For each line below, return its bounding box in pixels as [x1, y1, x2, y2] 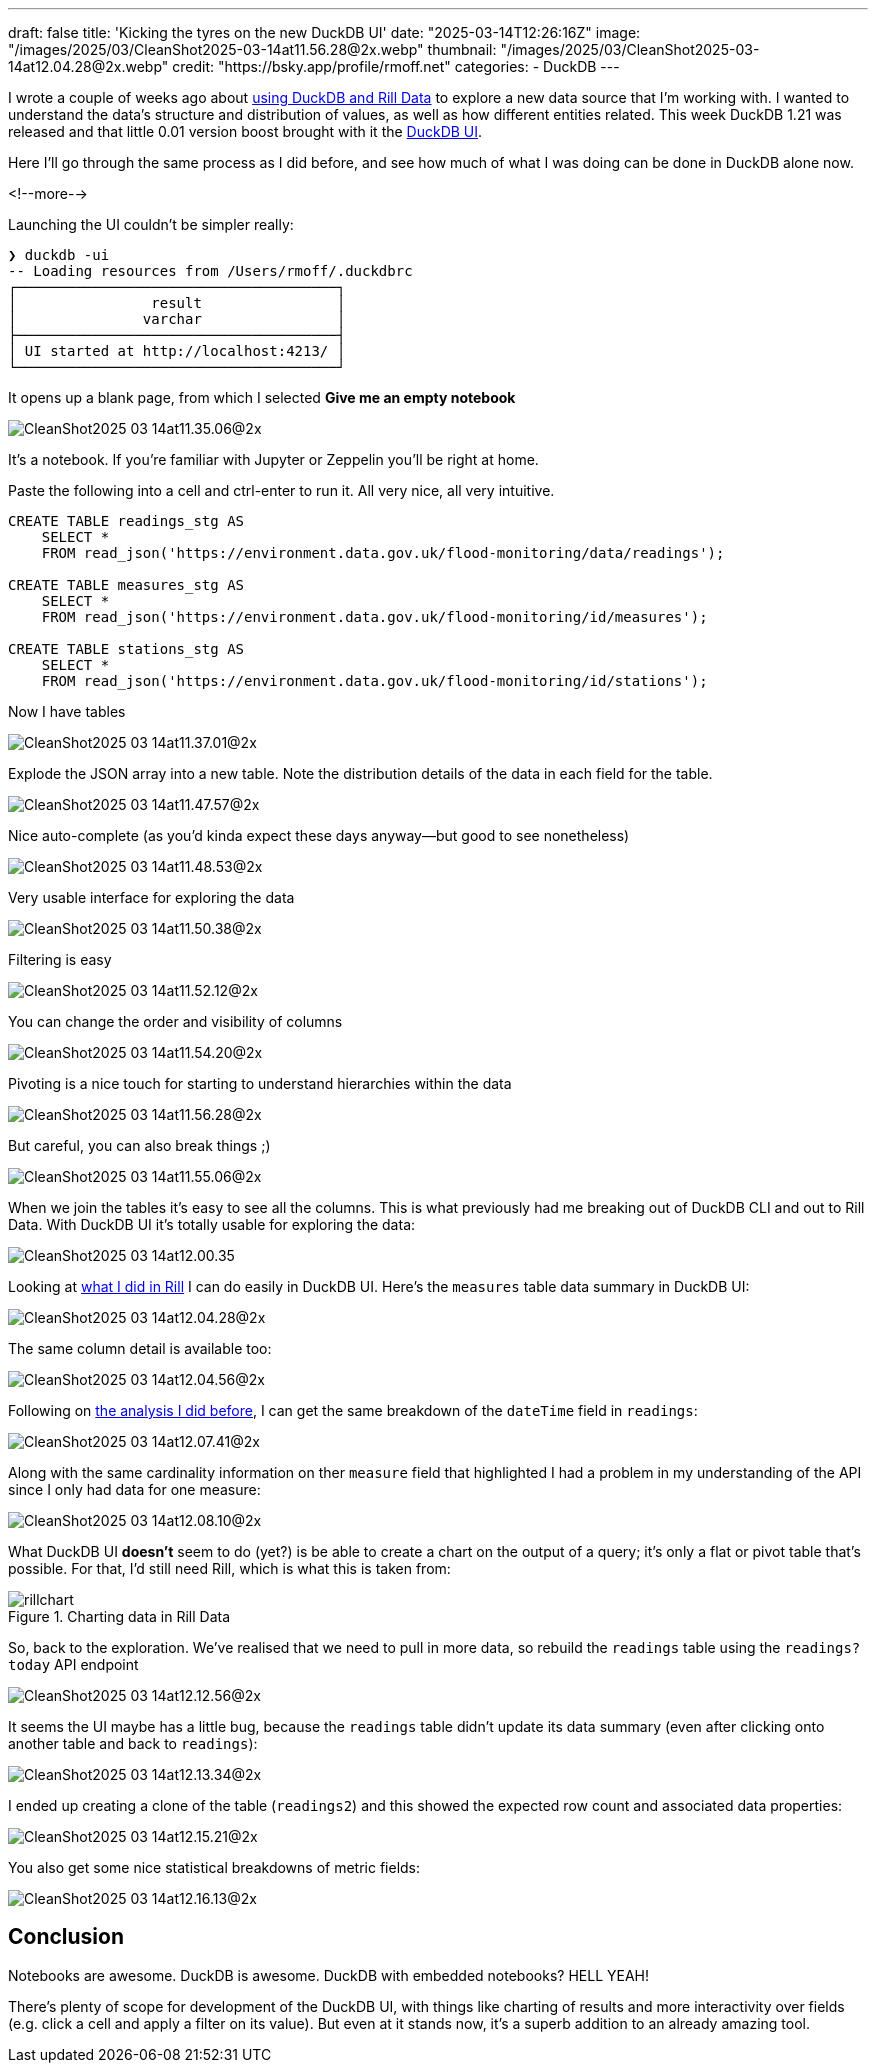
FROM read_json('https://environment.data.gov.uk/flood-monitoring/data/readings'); [41, 545, 725, 561]
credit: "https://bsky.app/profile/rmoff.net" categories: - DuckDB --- [172, 58, 620, 75]
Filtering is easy [8, 951, 112, 968]
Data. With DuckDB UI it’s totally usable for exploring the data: [8, 1216, 416, 1233]
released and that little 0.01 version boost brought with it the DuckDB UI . [8, 123, 483, 140]
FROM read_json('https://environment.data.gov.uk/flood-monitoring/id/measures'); [41, 609, 708, 625]
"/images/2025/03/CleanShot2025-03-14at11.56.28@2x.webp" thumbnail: [8, 41, 497, 58]
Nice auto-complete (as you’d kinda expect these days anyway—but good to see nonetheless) [8, 827, 630, 844]
